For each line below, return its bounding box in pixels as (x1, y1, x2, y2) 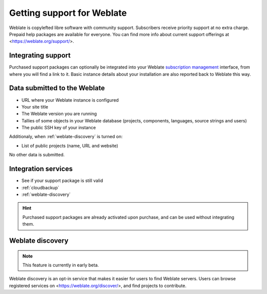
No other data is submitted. (9, 152, 65, 158)
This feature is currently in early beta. (22, 262, 99, 268)
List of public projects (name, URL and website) (21, 143, 119, 148)
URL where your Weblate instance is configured (21, 97, 119, 103)
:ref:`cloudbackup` (21, 184, 59, 190)
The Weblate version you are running (21, 111, 97, 117)
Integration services (9, 165, 73, 173)
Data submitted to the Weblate (9, 84, 105, 92)
